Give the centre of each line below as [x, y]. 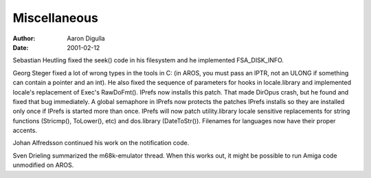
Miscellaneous [56, 18]
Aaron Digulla [86, 38]
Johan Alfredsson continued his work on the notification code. [101, 143]
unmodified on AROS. [43, 165]
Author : [24, 38]
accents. [25, 131]
